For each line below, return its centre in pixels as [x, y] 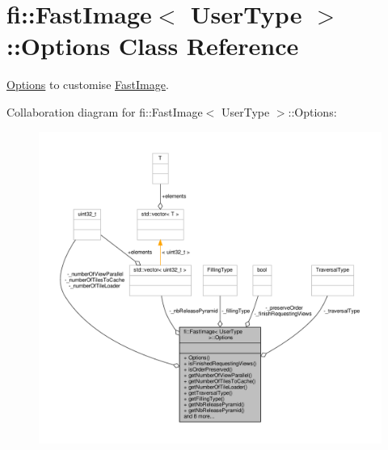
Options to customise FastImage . [88, 85]
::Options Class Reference [153, 46]
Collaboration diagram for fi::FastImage [105, 111]
